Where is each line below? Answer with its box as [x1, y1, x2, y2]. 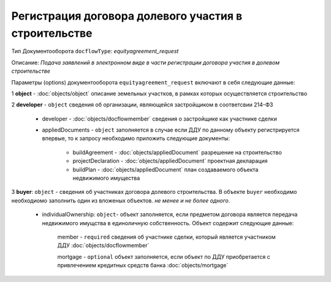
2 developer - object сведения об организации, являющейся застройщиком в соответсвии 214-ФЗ [11, 101, 273, 108]
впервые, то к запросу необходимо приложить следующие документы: [42, 135, 230, 142]
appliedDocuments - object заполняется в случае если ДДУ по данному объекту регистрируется [42, 126, 300, 134]
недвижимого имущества [72, 174, 140, 182]
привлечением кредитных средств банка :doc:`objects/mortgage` [57, 262, 229, 269]
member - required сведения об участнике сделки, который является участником [57, 233, 276, 240]
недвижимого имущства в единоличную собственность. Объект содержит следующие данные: [42, 219, 294, 226]
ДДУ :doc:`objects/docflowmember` [57, 242, 150, 249]
